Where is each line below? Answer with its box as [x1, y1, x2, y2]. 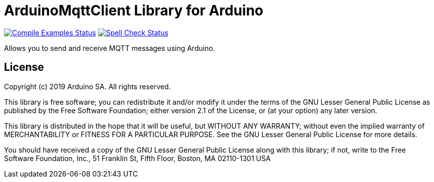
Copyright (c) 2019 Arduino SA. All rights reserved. [4, 82, 171, 91]
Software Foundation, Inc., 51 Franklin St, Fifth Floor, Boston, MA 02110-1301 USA [4, 154, 271, 163]
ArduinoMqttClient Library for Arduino [4, 2, 264, 19]
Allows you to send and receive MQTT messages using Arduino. [4, 43, 215, 52]
